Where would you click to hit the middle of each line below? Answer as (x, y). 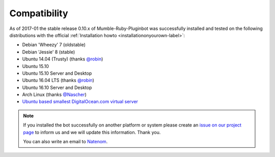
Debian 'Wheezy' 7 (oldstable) (54, 45)
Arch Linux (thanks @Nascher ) (54, 95)
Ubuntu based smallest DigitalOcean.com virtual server (80, 102)
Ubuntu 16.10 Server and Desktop (57, 87)
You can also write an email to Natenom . (65, 142)
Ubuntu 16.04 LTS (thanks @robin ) (58, 80)
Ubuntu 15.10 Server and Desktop (57, 73)
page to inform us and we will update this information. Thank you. (92, 132)
